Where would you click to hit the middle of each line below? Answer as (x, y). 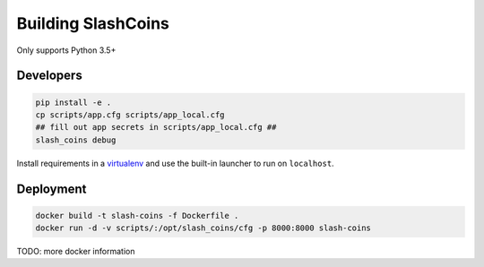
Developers (49, 76)
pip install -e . (73, 102)
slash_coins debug (76, 140)
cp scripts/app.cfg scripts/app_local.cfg (130, 115)
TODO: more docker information (76, 252)
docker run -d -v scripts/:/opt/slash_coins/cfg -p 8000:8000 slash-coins (203, 228)
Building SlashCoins (93, 23)
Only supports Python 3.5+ (66, 50)
